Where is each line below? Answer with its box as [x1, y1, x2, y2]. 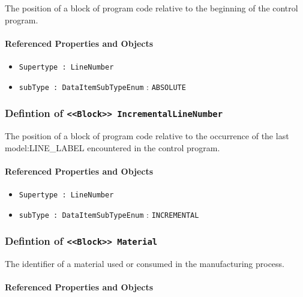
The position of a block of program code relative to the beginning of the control [5, 2, 298, 14]
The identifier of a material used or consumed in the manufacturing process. [5, 257, 285, 270]
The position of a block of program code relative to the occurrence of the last [5, 130, 289, 142]
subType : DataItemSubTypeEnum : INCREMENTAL [19, 208, 199, 220]
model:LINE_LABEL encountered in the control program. [5, 141, 220, 154]
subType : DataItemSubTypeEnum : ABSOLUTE [19, 80, 186, 92]
